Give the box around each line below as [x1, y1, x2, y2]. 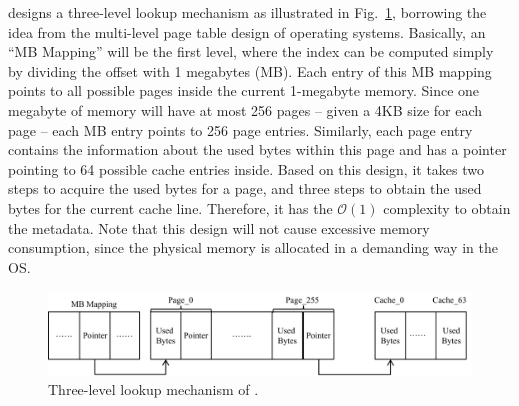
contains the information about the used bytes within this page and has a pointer [8, 139, 507, 160]
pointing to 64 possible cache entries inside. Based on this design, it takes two [8, 158, 485, 179]
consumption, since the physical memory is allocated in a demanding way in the [8, 237, 498, 258]
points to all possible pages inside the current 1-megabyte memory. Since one [8, 80, 480, 101]
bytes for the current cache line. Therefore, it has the [8, 197, 333, 218]
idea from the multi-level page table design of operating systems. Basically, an [8, 21, 486, 42]
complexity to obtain [383, 197, 511, 218]
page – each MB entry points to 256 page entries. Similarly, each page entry [8, 119, 473, 140]
